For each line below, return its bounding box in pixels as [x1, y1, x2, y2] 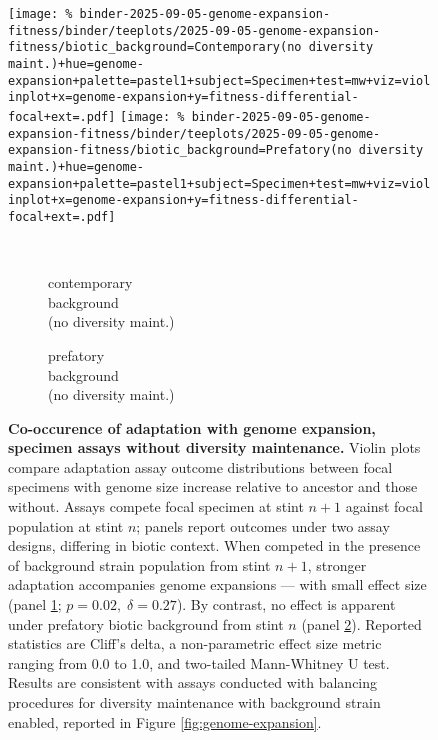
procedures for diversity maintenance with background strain [8, 692, 381, 712]
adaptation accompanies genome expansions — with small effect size [8, 574, 427, 595]
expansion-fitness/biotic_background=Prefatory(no [8, 143, 352, 158]
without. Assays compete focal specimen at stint [8, 496, 304, 517]
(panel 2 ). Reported [301, 613, 422, 634]
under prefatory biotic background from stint [8, 613, 284, 634]
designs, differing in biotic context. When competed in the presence [8, 535, 421, 556]
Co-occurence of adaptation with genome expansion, [8, 417, 376, 438]
